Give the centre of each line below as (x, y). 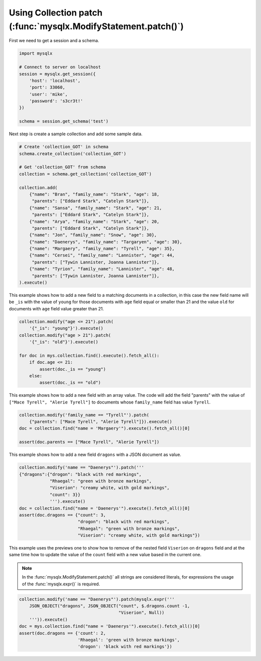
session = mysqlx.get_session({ (58, 74)
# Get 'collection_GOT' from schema (63, 167)
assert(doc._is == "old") (70, 383)
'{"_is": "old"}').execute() (64, 342)
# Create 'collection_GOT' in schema (64, 147)
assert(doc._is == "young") (73, 369)
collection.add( (38, 187)
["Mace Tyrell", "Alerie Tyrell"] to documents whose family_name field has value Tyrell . (110, 402)
